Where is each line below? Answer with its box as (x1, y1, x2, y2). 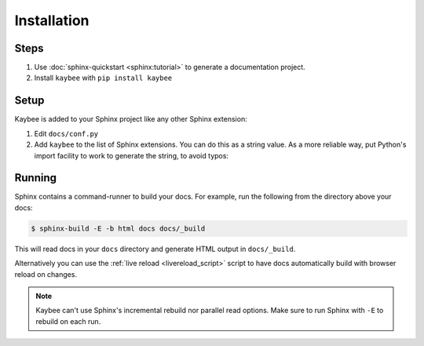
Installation (14, 12, 90, 29)
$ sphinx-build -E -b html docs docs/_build (31, 224, 206, 233)
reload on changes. (14, 269, 78, 279)
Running (14, 171, 57, 184)
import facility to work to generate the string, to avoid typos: (34, 151, 229, 160)
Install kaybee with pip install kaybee (34, 73, 173, 82)
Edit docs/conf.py (34, 129, 99, 138)
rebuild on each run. (35, 316, 101, 326)
